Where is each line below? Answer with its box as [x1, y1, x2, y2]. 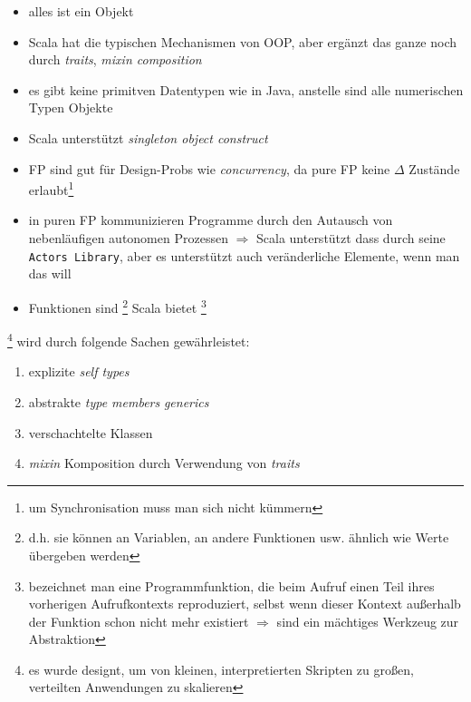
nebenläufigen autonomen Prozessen [28, 229, 228, 247]
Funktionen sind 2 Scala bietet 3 [28, 295, 207, 317]
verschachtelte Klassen [28, 423, 153, 442]
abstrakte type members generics [28, 392, 209, 411]
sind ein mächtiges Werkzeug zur [276, 611, 459, 630]
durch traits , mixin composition [28, 50, 202, 69]
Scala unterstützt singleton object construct [28, 128, 268, 147]
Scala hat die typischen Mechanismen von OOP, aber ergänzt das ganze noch [28, 32, 457, 51]
